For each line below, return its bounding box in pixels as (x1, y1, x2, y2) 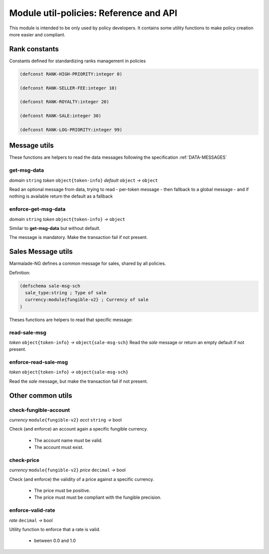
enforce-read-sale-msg (9, 359, 68, 366)
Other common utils (9, 391, 72, 400)
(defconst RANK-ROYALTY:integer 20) (19, 99, 110, 105)
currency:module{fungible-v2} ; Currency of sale (25, 297, 149, 303)
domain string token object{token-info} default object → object (9, 177, 158, 183)
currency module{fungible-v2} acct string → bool (9, 417, 122, 423)
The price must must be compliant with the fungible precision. (34, 494, 162, 500)
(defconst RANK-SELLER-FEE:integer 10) (19, 85, 117, 91)
